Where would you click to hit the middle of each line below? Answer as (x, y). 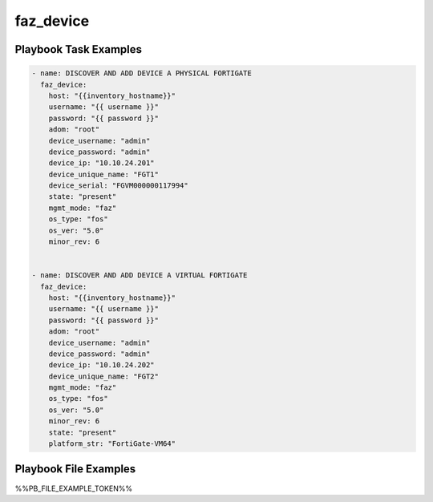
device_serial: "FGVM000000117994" (118, 186)
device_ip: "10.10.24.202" (102, 365)
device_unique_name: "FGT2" (104, 376)
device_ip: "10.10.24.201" (102, 163)
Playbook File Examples (75, 469)
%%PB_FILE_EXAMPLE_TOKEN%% (73, 488)
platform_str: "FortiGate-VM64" (112, 444)
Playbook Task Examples (79, 49)
